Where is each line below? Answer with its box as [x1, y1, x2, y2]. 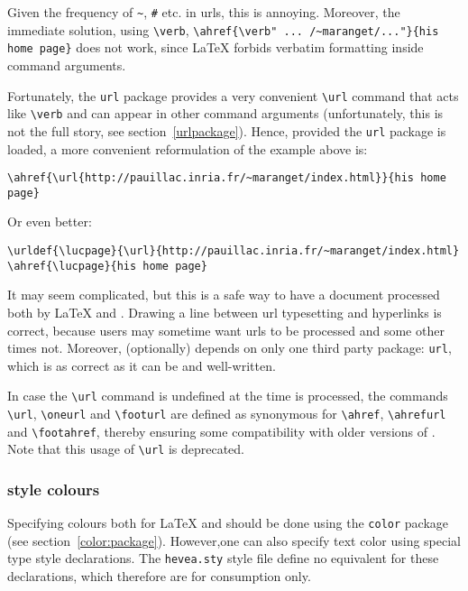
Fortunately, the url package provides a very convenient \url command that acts [7, 86, 459, 105]
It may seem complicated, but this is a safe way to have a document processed [7, 285, 440, 304]
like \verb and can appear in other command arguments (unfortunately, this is [7, 104, 444, 123]
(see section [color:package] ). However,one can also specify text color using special [7, 531, 461, 549]
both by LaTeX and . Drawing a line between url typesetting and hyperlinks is [7, 302, 442, 321]
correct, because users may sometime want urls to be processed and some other [7, 320, 445, 339]
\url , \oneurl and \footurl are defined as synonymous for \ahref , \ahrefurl [7, 404, 446, 423]
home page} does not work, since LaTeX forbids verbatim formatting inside [7, 38, 424, 57]
